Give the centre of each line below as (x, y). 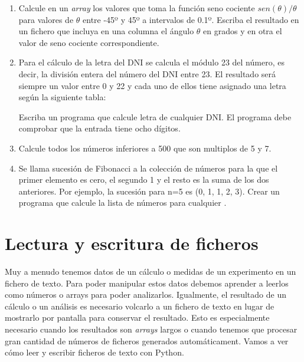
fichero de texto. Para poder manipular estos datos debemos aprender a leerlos (147, 283)
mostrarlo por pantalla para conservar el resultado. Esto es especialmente (137, 317)
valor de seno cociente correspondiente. (89, 42)
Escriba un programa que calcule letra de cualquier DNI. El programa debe (155, 116)
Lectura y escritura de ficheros (132, 243)
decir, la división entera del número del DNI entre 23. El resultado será (147, 73)
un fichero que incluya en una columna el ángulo (106, 31)
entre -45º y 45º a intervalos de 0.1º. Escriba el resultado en (191, 19)
